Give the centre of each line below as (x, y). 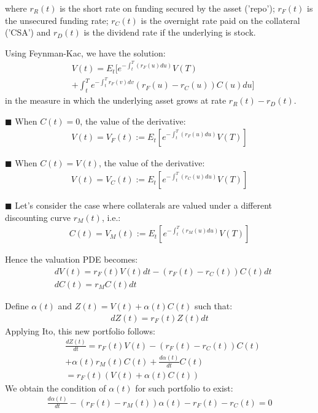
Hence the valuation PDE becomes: (72, 259)
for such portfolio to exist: (184, 388)
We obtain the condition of (56, 388)
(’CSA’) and (28, 32)
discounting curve (38, 217)
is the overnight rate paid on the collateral (220, 20)
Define (17, 305)
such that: (214, 305)
